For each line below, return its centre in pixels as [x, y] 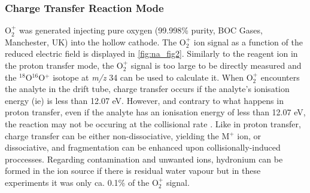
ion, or [249, 135]
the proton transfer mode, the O [64, 65]
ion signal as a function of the [248, 42]
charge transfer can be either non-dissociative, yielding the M [117, 135]
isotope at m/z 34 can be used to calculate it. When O [153, 77]
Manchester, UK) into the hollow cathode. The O [95, 42]
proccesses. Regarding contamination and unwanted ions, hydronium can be [144, 159]
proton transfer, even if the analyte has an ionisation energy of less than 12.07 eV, [155, 112]
